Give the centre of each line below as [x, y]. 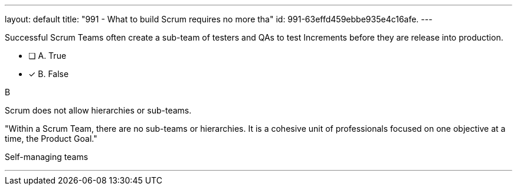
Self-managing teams [47, 157]
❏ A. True [48, 56]
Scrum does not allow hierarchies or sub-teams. [98, 110]
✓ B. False [49, 74]
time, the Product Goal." [51, 139]
